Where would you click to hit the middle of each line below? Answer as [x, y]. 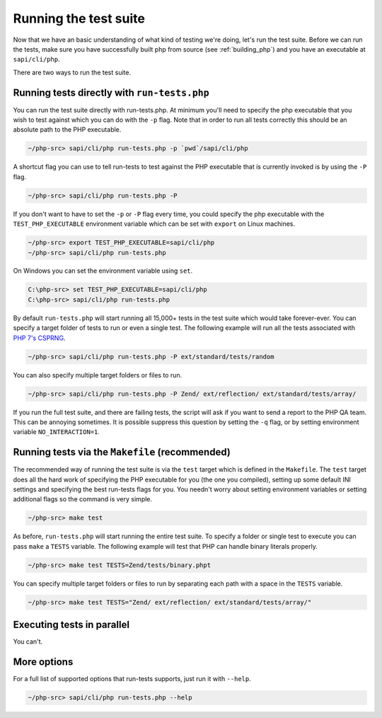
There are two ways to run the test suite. [72, 72]
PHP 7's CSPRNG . [39, 338]
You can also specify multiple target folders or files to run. [98, 375]
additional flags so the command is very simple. [82, 499]
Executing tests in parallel [71, 625]
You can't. [28, 642]
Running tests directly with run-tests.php [111, 92]
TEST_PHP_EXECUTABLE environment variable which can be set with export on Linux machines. [154, 224]
